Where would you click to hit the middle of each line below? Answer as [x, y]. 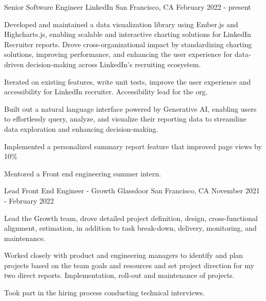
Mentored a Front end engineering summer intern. [83, 173]
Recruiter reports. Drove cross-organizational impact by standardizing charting [128, 44]
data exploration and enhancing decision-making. [81, 128]
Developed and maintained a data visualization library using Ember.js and [121, 24]
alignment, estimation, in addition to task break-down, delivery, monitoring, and [130, 228]
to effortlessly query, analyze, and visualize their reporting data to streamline [125, 119]
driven [14, 64]
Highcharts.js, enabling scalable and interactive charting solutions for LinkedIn [128, 34]
